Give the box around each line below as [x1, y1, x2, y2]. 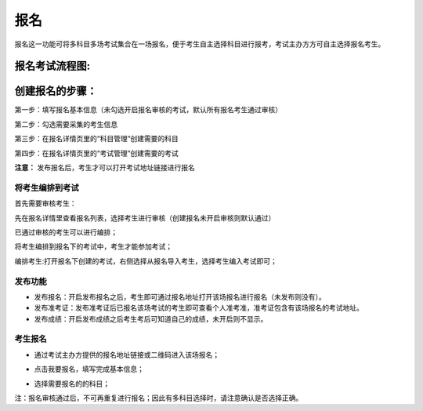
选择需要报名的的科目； [34, 379, 110, 388]
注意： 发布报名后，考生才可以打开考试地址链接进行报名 [14, 163, 195, 173]
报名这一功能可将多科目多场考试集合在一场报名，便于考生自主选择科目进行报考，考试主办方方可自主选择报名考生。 [14, 39, 385, 49]
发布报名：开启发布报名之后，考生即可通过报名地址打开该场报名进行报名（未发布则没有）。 [34, 292, 326, 301]
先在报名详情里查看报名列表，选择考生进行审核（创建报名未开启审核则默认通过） [14, 213, 276, 223]
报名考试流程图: [14, 60, 91, 73]
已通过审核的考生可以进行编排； [14, 227, 117, 237]
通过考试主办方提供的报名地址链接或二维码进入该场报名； [34, 350, 219, 359]
